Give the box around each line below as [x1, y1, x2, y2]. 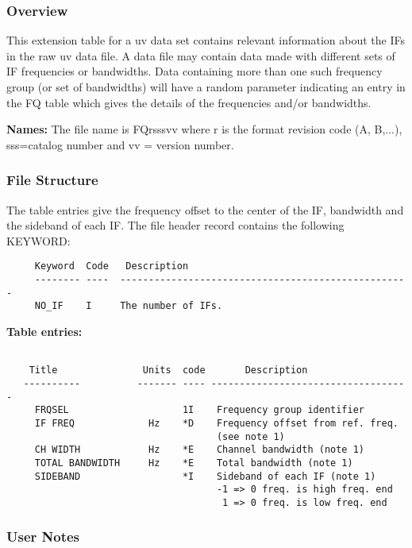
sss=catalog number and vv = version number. [6, 136, 234, 152]
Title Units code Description [29, 365, 308, 376]
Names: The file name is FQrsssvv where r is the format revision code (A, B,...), [6, 121, 402, 137]
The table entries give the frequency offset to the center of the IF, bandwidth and [6, 201, 404, 218]
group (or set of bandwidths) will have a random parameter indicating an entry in [6, 79, 406, 95]
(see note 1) [216, 430, 285, 442]
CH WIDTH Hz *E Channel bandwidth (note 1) [34, 444, 365, 456]
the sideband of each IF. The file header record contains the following [6, 217, 345, 233]
